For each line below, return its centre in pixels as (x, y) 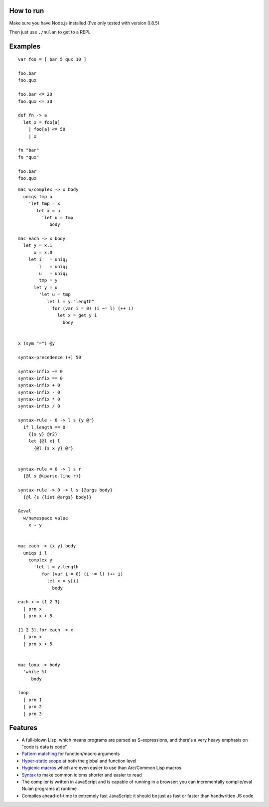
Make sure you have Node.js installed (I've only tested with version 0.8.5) (84, 23)
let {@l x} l (44, 441)
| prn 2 (32, 707)
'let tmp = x (44, 204)
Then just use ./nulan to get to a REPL (50, 32)
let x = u (48, 210)
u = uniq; (54, 274)
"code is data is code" (44, 747)
